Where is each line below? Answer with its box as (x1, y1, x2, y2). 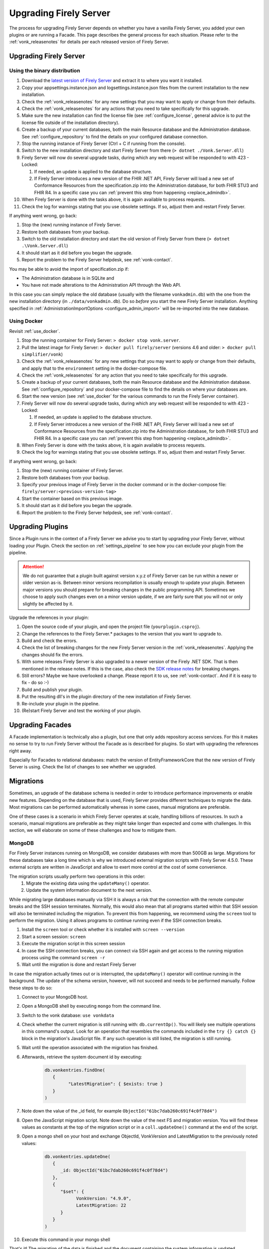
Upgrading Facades (9, 720, 72, 729)
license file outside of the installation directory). (21, 119, 120, 125)
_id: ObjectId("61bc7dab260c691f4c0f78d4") (60, 1168, 168, 1174)
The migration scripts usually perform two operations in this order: (9, 873, 145, 879)
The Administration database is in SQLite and (21, 275, 115, 281)
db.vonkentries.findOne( (44, 1067, 106, 1073)
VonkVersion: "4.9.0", (76, 1196, 132, 1202)
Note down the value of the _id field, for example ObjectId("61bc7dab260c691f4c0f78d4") (21, 1108, 218, 1114)
